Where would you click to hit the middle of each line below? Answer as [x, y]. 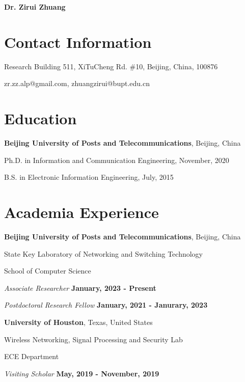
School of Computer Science [48, 271]
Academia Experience [81, 212]
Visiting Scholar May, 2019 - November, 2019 [82, 373]
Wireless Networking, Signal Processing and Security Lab [93, 339]
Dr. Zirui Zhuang [35, 7]
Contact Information [78, 42]
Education [40, 118]
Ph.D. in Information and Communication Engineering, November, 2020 [117, 160]
